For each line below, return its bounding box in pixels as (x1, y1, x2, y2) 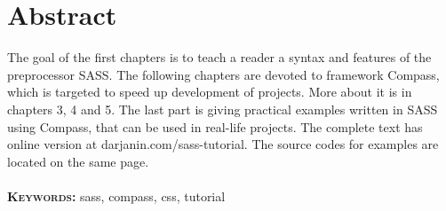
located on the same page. (7, 152, 149, 170)
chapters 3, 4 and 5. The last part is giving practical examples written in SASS (7, 99, 438, 118)
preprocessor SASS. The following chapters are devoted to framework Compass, (7, 65, 440, 83)
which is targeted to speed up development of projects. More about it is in (7, 82, 412, 101)
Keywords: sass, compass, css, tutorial (7, 186, 226, 205)
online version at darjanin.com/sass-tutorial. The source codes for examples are (7, 135, 439, 153)
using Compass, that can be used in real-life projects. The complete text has (7, 117, 423, 136)
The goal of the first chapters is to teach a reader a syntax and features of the (7, 48, 432, 66)
